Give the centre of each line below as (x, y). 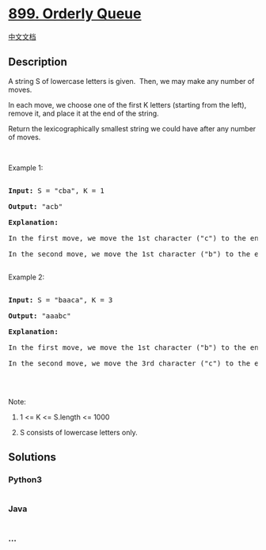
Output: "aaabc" (40, 316)
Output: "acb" (36, 206)
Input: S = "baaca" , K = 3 (61, 300)
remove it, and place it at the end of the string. (84, 113)
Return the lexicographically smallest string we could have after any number (132, 128)
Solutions (32, 457)
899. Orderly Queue (75, 14)
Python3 (25, 480)
